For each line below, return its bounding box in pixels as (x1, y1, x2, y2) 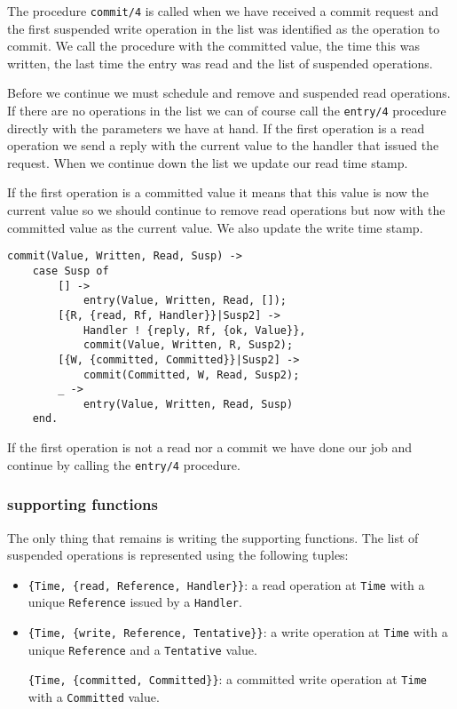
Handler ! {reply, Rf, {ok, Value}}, (83, 323, 306, 337)
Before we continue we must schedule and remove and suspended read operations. (7, 84, 451, 102)
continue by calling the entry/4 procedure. (7, 455, 240, 474)
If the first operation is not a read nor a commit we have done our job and (7, 438, 413, 457)
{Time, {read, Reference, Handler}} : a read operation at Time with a (28, 575, 425, 593)
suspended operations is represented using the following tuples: (7, 546, 349, 564)
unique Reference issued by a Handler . (28, 593, 242, 611)
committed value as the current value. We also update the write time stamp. (7, 218, 423, 236)
